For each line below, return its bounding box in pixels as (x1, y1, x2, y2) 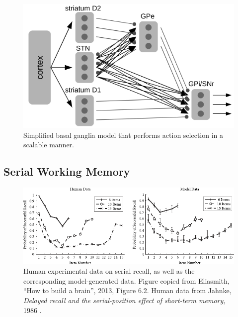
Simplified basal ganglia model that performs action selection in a (23, 129, 224, 140)
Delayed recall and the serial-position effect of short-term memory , (23, 295, 226, 305)
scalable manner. (23, 139, 75, 150)
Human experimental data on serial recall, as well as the (23, 266, 195, 276)
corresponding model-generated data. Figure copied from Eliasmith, (23, 275, 230, 286)
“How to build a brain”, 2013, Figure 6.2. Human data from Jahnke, (23, 285, 232, 296)
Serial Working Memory (3, 164, 130, 179)
